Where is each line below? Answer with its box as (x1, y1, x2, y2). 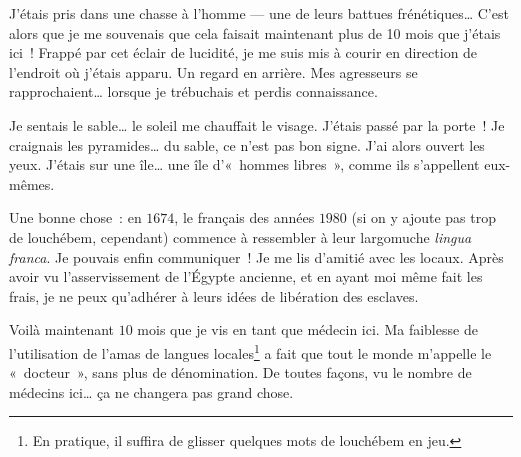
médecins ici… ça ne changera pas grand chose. (9, 381, 294, 402)
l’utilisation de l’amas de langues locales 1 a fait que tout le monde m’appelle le (9, 339, 492, 363)
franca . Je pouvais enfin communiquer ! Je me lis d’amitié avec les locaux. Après (9, 246, 504, 267)
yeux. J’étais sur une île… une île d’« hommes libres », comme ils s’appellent (9, 154, 480, 175)
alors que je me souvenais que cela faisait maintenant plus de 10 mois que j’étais (9, 22, 501, 43)
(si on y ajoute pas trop (351, 207, 497, 228)
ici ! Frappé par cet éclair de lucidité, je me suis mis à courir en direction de (9, 42, 478, 63)
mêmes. (9, 173, 55, 194)
